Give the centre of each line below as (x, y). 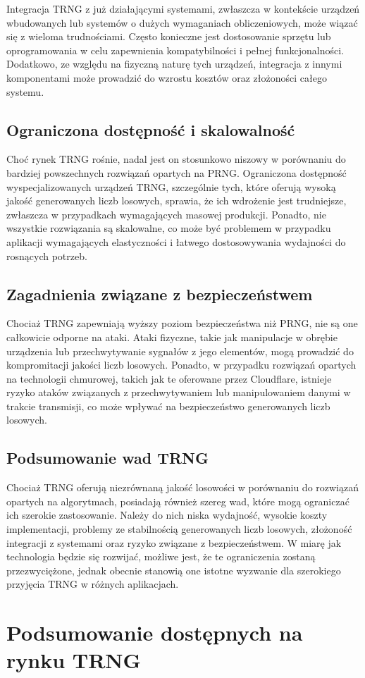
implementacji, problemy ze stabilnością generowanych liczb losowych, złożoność (179, 529)
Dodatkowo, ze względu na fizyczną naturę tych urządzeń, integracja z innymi (174, 64)
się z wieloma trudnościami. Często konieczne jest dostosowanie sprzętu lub (169, 36)
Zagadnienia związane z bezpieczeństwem (160, 294)
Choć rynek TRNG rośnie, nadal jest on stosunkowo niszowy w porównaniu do (176, 159)
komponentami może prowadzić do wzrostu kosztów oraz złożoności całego (167, 77)
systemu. (25, 91)
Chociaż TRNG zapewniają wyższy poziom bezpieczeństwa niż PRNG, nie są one (182, 323)
